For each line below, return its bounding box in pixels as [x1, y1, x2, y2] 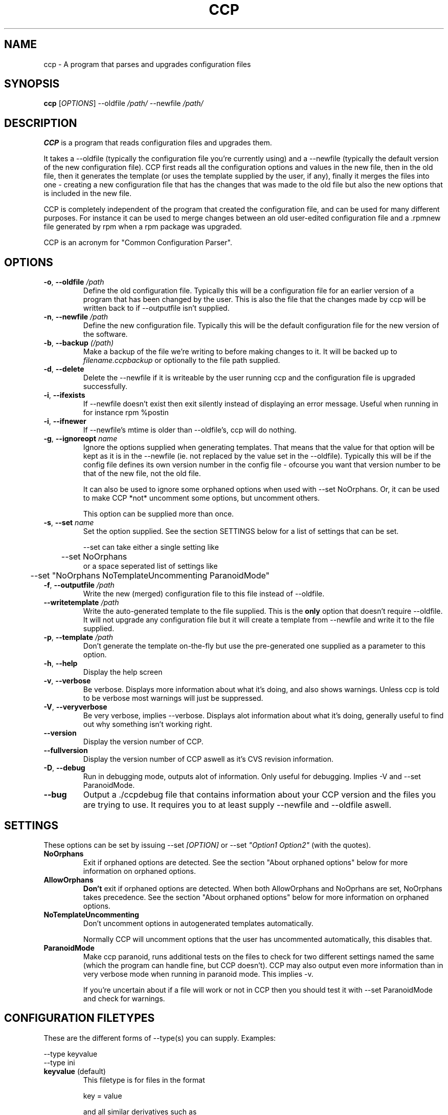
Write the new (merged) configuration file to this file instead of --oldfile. [83, 589, 325, 598]
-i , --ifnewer [43, 417, 86, 426]
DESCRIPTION [4, 116, 77, 130]
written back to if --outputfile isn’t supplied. [83, 304, 230, 313]
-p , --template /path [43, 633, 114, 642]
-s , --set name [43, 518, 94, 527]
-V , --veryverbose [43, 702, 107, 712]
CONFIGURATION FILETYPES [4, 1012, 155, 1025]
